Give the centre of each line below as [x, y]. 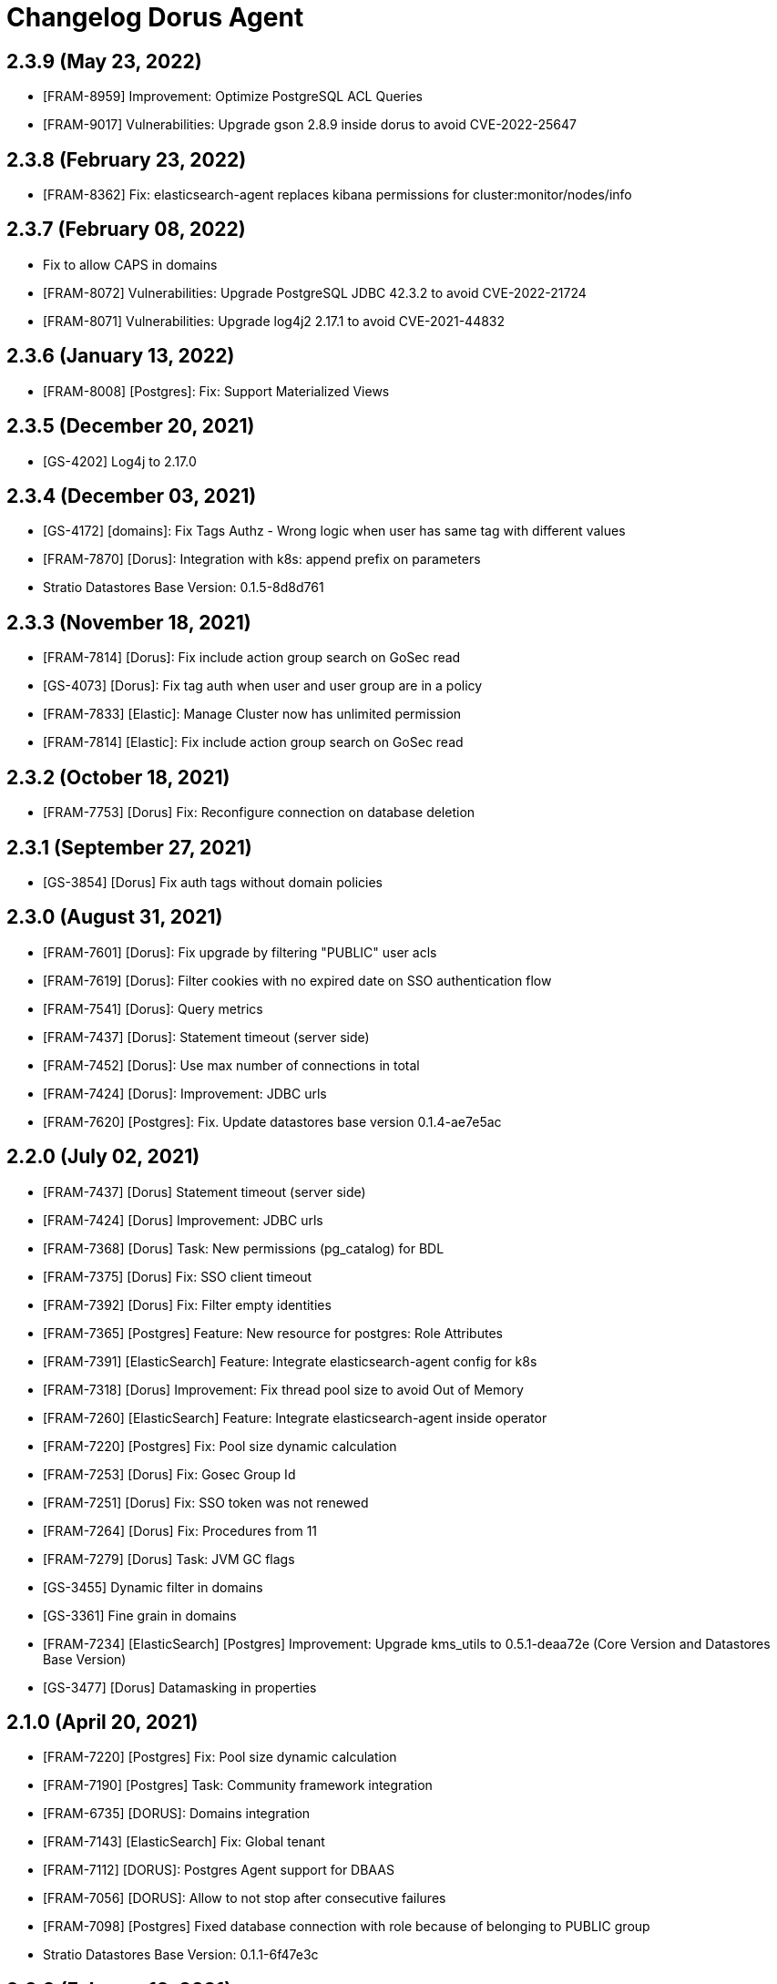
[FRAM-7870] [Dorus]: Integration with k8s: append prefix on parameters [262, 559]
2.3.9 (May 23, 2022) [104, 61]
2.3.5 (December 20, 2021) [131, 426]
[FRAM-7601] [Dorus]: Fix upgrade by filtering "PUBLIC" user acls [240, 952]
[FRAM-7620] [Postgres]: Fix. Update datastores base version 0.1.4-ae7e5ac [272, 1121]
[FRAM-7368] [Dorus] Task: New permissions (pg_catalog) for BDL [244, 1248]
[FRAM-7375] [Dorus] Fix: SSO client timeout [178, 1276]
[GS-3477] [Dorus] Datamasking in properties [180, 1687]
